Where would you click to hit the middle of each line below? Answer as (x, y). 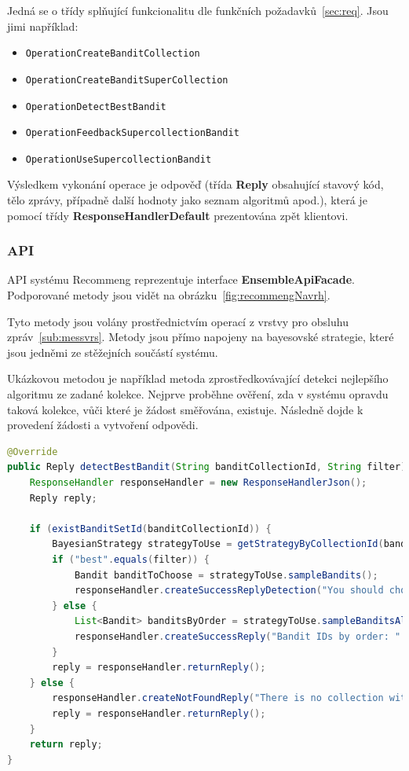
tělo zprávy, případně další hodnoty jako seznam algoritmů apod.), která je (187, 200)
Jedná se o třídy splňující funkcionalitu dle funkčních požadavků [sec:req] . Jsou (198, 10)
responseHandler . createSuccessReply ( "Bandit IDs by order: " (237, 636)
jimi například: (43, 26)
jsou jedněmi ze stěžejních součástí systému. (113, 352)
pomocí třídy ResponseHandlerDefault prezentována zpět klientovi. (178, 215)
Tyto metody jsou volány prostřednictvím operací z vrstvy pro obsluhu (178, 321)
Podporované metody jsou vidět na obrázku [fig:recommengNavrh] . (169, 295)
